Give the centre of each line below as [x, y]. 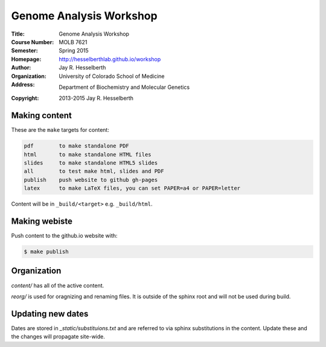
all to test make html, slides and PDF [94, 171]
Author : [21, 68]
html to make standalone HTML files [88, 154]
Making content [42, 116]
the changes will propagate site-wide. [58, 337]
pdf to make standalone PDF [76, 146]
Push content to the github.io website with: [64, 236]
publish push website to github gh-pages [91, 180]
